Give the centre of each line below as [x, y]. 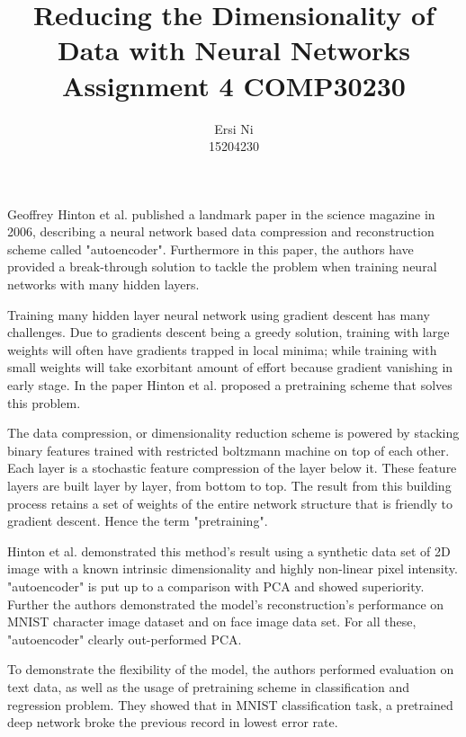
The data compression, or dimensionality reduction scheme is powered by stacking [233, 433]
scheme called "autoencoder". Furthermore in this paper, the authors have [211, 249]
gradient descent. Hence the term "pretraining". [138, 521]
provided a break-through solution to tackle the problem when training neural [222, 266]
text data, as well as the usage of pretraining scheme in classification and [208, 686]
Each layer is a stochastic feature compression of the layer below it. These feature [232, 468]
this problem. [44, 402]
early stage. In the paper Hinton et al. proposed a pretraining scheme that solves [230, 385]
